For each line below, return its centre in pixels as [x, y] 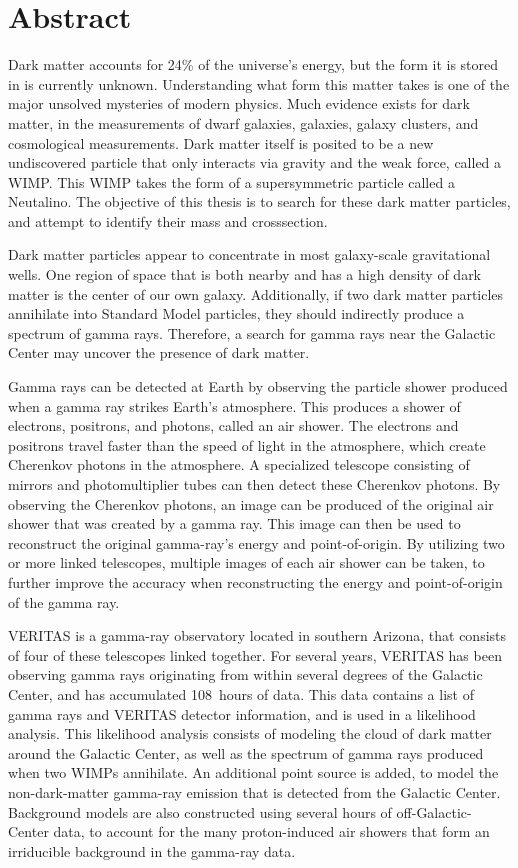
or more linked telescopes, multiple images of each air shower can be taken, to [246, 562]
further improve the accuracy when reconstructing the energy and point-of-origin [255, 581]
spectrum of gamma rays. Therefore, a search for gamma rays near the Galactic [252, 332]
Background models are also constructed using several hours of [200, 811]
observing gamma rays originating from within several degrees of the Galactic [245, 674]
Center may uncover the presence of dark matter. [159, 352]
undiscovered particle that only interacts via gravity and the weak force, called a [255, 162]
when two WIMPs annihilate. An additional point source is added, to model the [253, 772]
